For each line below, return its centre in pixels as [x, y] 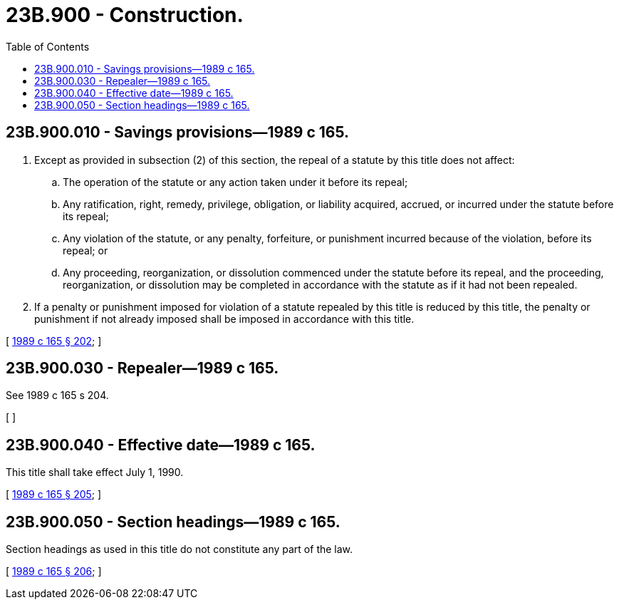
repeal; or [85, 250]
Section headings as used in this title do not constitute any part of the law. [180, 549]
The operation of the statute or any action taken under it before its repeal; [235, 182]
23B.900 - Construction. [125, 15]
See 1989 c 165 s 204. [57, 395]
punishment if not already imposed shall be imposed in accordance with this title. [224, 319]
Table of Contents [48, 46]
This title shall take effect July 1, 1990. [95, 472]
